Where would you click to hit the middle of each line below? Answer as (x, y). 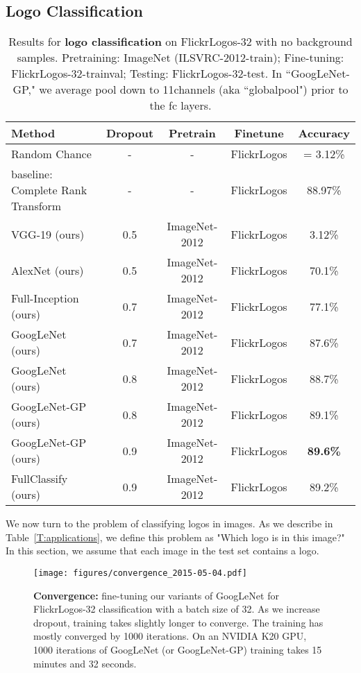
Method (33, 133)
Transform (36, 206)
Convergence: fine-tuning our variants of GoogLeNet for (156, 595)
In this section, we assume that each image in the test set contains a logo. (162, 551)
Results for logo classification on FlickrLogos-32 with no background (180, 42)
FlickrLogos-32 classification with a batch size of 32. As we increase (177, 609)
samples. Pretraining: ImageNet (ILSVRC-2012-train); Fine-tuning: (180, 58)
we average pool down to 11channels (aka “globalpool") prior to (194, 90)
